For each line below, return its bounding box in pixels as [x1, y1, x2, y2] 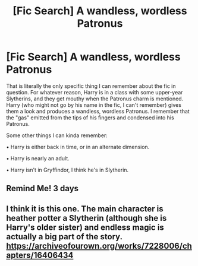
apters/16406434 [6, 250, 74, 260]
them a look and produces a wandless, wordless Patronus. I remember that [6, 107, 190, 115]
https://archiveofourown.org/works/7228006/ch [6, 240, 192, 251]
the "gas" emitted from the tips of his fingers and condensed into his [6, 114, 174, 121]
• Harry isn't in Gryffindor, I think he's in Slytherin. [6, 166, 129, 173]
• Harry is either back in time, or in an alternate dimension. [6, 143, 150, 150]
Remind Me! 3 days [6, 183, 79, 194]
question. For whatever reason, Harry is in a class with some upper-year [6, 88, 183, 96]
